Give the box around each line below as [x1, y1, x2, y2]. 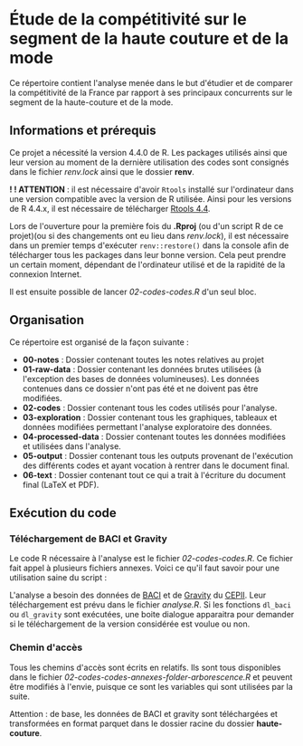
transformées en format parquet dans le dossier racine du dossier [9, 718, 255, 729]
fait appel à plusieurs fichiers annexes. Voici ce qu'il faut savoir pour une [9, 562, 280, 574]
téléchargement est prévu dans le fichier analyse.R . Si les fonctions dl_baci [9, 599, 292, 610]
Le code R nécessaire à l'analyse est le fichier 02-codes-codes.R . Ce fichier [9, 553, 294, 564]
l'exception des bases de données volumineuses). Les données [22, 373, 260, 384]
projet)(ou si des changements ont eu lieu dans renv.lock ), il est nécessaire [9, 230, 289, 241]
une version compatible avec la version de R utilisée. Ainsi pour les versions [9, 193, 292, 204]
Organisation [9, 312, 84, 328]
